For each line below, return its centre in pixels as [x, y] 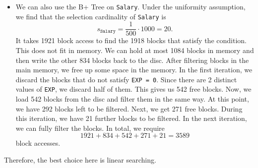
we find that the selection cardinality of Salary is [91, 16]
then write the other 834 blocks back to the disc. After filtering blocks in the [132, 60]
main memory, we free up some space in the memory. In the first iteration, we [134, 70]
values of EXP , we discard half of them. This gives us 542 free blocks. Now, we [133, 89]
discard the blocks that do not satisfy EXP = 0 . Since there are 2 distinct [126, 79]
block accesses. [38, 143]
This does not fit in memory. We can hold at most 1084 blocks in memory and [135, 50]
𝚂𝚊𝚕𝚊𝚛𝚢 [108, 31]
